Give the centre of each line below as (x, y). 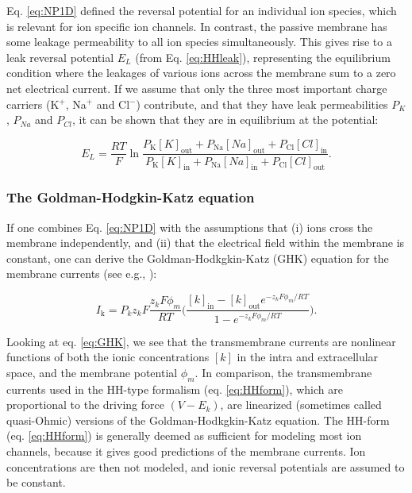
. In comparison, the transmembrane (283, 372)
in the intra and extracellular (308, 357)
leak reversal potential (60, 57)
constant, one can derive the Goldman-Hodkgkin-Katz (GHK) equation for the (198, 258)
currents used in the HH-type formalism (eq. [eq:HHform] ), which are (175, 389)
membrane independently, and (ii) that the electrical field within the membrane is (206, 243)
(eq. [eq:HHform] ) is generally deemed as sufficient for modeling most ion (184, 435)
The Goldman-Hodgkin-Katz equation (131, 197)
